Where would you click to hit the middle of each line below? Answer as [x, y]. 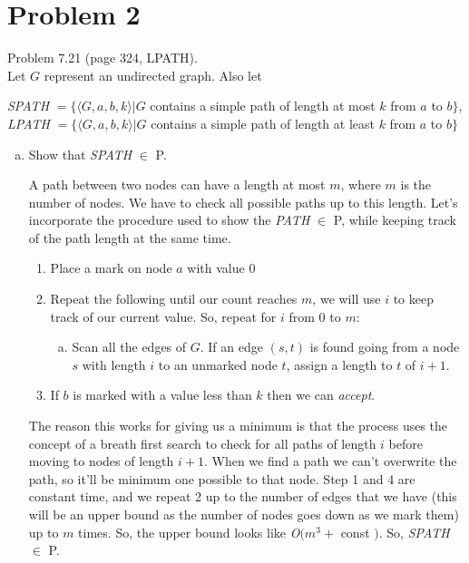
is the [416, 184]
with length [114, 364]
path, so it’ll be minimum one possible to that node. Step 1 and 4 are [222, 478]
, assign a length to [339, 364]
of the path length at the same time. [130, 237]
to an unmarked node [218, 364]
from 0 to [315, 316]
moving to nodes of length [101, 461]
